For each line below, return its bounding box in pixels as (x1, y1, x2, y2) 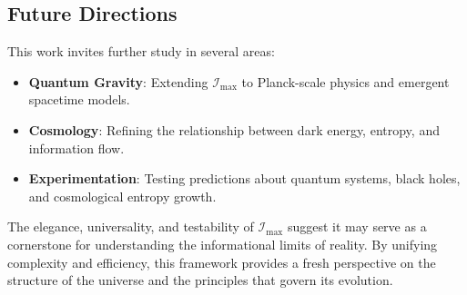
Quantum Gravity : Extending (28, 72, 208, 91)
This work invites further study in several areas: (7, 42, 275, 61)
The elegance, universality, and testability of (7, 217, 254, 236)
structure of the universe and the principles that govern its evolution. (7, 270, 393, 290)
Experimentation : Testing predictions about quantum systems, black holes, (28, 169, 461, 188)
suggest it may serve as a (287, 217, 427, 236)
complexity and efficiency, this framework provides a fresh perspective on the (7, 252, 436, 271)
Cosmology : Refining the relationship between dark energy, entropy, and (28, 120, 440, 139)
